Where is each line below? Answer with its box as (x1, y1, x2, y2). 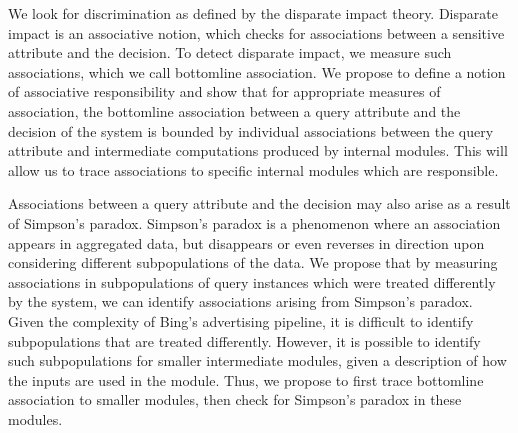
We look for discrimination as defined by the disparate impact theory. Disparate (8, 3, 498, 23)
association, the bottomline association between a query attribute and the (8, 100, 461, 121)
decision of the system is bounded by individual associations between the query (8, 120, 494, 141)
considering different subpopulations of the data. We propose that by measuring (8, 252, 498, 273)
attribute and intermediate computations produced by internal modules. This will (8, 140, 508, 161)
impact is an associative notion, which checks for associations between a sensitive (8, 22, 505, 43)
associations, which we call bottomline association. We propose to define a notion (8, 61, 506, 82)
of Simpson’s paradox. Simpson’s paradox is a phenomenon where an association (8, 212, 501, 233)
